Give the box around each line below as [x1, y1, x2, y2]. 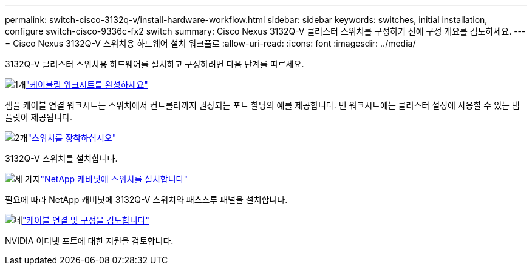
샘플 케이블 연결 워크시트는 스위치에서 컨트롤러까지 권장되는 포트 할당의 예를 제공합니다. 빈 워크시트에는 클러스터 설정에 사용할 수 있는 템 [5, 100, 520, 110]
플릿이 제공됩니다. [5, 112, 73, 122]
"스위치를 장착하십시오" [27, 133, 117, 143]
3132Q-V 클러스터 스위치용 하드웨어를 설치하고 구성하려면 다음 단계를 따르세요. [5, 59, 304, 69]
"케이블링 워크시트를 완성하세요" [26, 79, 148, 90]
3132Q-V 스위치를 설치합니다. [5, 153, 118, 163]
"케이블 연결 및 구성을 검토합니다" [22, 215, 150, 225]
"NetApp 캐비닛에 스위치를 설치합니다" [40, 174, 188, 184]
